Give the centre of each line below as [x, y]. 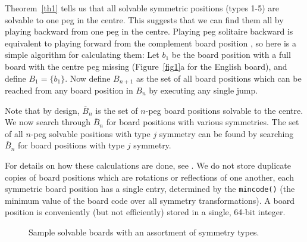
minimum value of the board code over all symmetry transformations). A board [150, 200]
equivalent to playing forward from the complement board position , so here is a [151, 43]
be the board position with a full [231, 55]
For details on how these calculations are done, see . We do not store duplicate [148, 165]
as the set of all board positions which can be [219, 78]
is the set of [117, 110]
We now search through [48, 122]
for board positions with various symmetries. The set [203, 122]
